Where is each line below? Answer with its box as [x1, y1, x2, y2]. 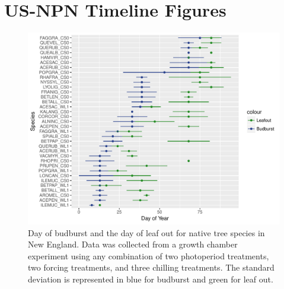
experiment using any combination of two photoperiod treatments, [28, 249, 269, 262]
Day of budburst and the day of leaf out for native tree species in [28, 226, 265, 239]
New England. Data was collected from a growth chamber [28, 238, 238, 250]
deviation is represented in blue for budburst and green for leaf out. [28, 273, 273, 285]
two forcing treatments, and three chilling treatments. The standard [28, 261, 275, 274]
